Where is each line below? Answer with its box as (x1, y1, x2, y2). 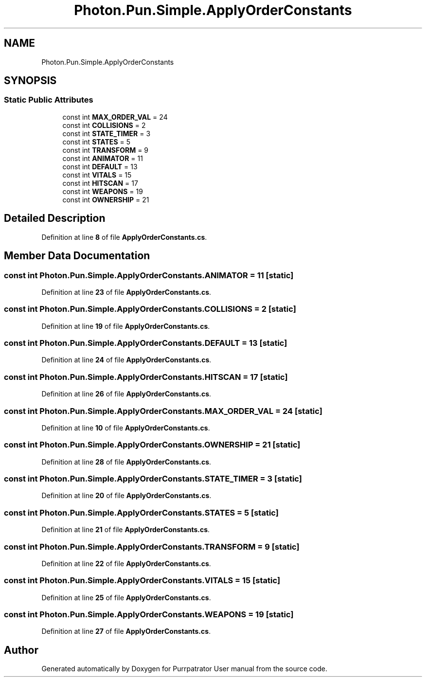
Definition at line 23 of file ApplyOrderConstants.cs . (41, 287, 212, 296)
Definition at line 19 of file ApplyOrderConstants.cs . (41, 322, 210, 330)
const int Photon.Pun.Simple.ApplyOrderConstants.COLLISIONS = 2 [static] (4, 304, 296, 314)
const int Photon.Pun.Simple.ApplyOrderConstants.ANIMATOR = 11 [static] (4, 270, 294, 280)
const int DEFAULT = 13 (62, 162, 138, 171)
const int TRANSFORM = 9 (62, 145, 149, 154)
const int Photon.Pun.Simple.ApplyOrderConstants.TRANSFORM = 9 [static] (4, 541, 300, 552)
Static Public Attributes (4, 95, 93, 105)
